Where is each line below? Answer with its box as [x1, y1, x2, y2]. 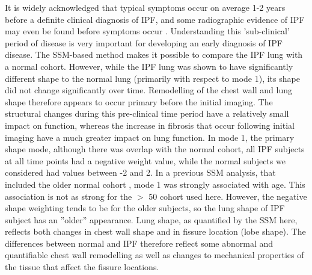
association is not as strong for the [5, 190, 132, 202]
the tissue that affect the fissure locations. [5, 261, 159, 273]
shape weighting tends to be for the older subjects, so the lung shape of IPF [5, 202, 285, 214]
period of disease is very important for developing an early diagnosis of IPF [5, 36, 283, 49]
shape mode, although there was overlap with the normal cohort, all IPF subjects [5, 143, 305, 155]
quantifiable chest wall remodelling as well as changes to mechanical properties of [5, 249, 304, 261]
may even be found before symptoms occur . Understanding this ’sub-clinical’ [5, 25, 290, 37]
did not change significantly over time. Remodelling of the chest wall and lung [5, 84, 292, 96]
